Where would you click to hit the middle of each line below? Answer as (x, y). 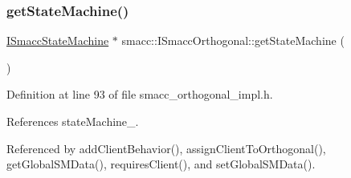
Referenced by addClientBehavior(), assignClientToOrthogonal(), (166, 148)
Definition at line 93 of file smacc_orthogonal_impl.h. (140, 94)
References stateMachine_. (73, 121)
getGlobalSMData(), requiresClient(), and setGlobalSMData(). (161, 164)
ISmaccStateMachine (58, 40)
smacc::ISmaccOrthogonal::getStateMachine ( (233, 40)
